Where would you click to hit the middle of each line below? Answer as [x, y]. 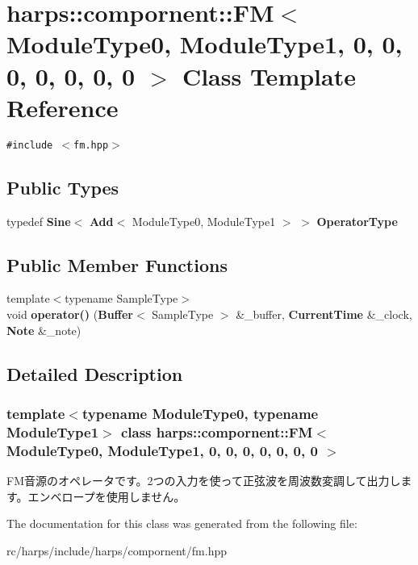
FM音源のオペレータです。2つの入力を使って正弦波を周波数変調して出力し [204, 480]
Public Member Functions [117, 264]
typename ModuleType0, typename [200, 413]
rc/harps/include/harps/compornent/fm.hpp [117, 550]
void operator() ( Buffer [70, 314]
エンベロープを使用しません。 [107, 496]
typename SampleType [121, 298]
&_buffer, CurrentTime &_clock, [324, 314]
